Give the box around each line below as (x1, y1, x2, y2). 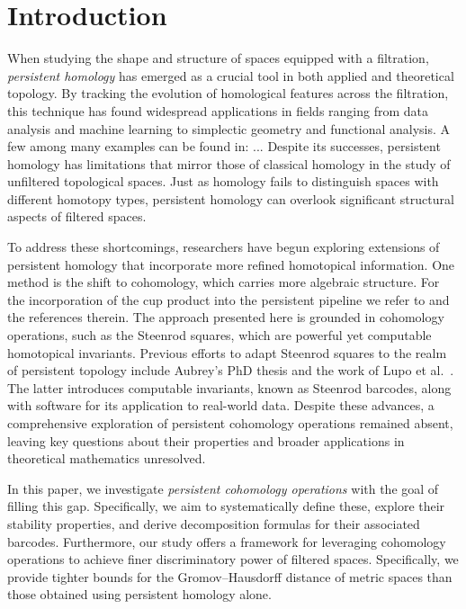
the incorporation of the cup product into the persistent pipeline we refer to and (7, 290, 450, 309)
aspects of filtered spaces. (7, 207, 147, 226)
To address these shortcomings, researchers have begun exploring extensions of (7, 237, 440, 256)
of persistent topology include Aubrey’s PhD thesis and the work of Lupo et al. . (7, 361, 454, 380)
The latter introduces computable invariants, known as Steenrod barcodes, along (7, 378, 452, 397)
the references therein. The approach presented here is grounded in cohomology (7, 308, 444, 327)
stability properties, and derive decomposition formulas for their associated (7, 514, 420, 533)
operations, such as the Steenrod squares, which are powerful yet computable (7, 326, 432, 345)
